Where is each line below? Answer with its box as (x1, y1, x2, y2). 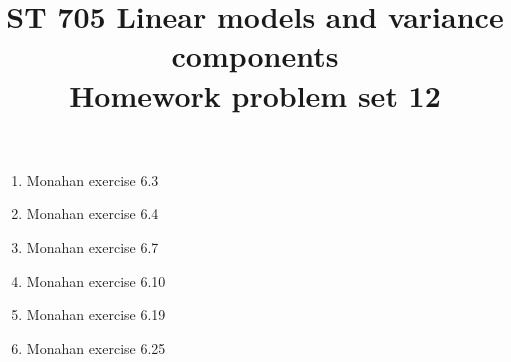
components (171, 35, 339, 76)
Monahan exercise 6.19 (26, 304, 166, 325)
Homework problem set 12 (69, 74, 441, 115)
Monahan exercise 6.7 (26, 236, 159, 257)
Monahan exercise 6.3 (26, 169, 159, 190)
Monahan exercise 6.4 (26, 203, 159, 224)
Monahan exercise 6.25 (26, 337, 166, 358)
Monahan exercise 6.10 (26, 270, 166, 291)
